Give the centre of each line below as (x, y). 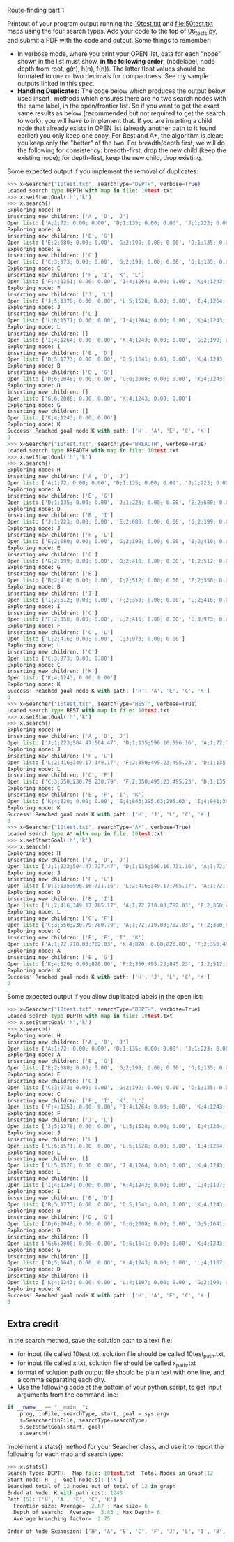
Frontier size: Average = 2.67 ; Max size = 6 (81, 1506)
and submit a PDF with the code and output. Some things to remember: (109, 40)
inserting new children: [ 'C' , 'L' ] (60, 633)
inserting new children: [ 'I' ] (53, 593)
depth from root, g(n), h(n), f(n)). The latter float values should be (111, 69)
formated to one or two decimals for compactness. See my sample (113, 75)
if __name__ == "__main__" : (48, 1407)
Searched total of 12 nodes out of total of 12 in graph (92, 1486)
